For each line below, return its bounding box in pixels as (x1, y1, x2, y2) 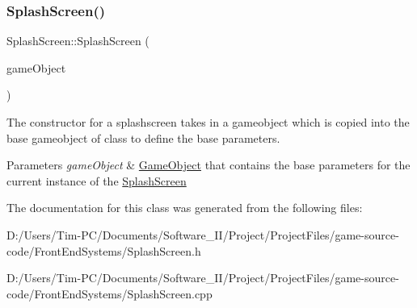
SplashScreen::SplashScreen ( (6, 32, 150, 49)
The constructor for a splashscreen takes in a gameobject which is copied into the (6, 114, 410, 130)
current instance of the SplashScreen (6, 172, 187, 189)
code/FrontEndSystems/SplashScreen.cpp (6, 285, 213, 302)
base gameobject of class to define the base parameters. (6, 129, 280, 146)
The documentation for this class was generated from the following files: (6, 199, 363, 216)
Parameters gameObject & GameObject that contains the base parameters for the (6, 156, 411, 173)
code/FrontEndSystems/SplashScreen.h (6, 242, 201, 259)
